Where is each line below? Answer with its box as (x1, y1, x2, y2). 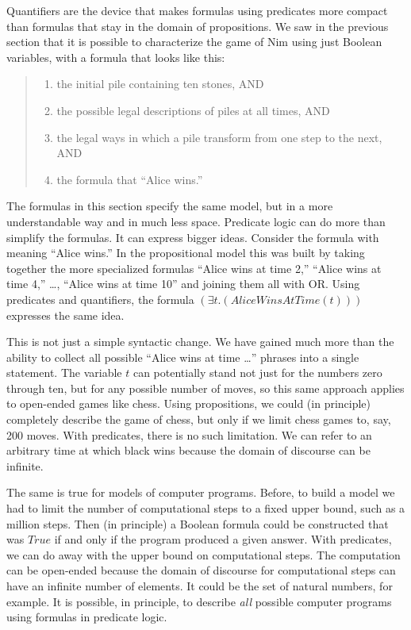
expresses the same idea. (6, 306, 125, 323)
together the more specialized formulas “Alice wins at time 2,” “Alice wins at (6, 259, 382, 276)
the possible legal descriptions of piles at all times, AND (56, 102, 330, 118)
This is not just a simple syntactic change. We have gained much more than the (6, 333, 394, 350)
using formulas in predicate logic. (6, 609, 167, 625)
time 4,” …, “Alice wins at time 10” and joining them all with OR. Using (6, 275, 360, 292)
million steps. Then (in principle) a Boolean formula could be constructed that (6, 515, 389, 532)
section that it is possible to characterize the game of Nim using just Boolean (6, 33, 382, 50)
